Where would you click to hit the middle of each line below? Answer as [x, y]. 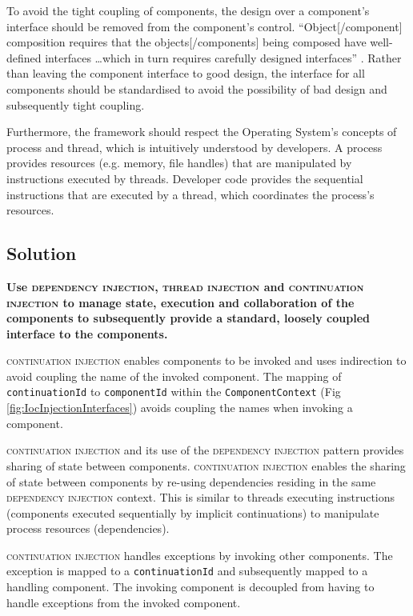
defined [24, 57]
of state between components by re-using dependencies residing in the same [191, 481]
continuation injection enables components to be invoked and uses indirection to [206, 360]
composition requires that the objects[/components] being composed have [186, 42]
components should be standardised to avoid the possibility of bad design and [197, 88]
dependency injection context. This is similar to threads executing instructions [201, 497]
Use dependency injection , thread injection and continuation [185, 286]
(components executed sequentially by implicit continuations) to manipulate [193, 512]
